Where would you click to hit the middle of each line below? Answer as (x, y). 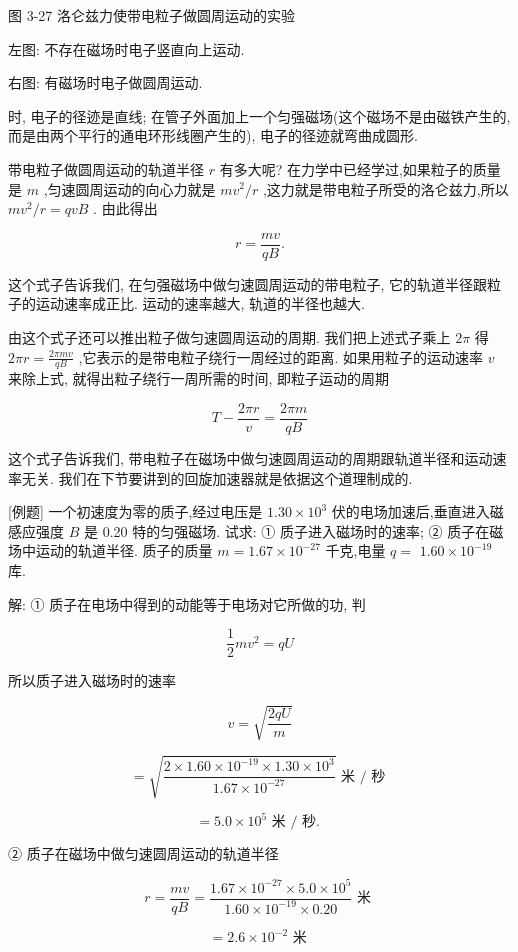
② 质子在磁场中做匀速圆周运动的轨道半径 (143, 853)
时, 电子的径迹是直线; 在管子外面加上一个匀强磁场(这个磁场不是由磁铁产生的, (259, 115)
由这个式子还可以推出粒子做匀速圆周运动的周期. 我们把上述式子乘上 (229, 337)
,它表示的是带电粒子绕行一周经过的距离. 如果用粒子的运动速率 (280, 356)
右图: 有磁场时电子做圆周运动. (105, 82)
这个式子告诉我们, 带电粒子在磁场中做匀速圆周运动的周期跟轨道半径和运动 (250, 458)
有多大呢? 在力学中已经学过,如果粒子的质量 (360, 168)
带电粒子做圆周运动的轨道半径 (106, 168)
